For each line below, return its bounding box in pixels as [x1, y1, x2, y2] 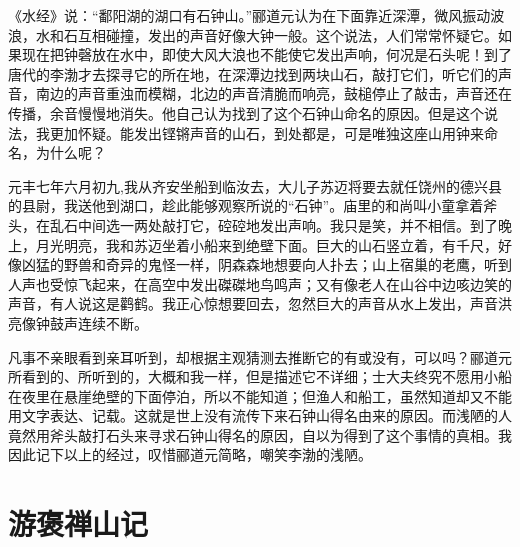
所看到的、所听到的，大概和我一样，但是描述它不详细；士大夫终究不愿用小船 [8, 366, 512, 387]
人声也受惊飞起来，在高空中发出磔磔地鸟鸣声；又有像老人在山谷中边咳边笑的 [8, 273, 512, 294]
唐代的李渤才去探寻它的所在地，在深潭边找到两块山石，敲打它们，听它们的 [8, 63, 498, 84]
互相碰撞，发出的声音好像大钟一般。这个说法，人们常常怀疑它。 [77, 24, 498, 45]
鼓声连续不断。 [49, 312, 148, 333]
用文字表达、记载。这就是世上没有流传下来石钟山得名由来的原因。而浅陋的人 [8, 405, 512, 426]
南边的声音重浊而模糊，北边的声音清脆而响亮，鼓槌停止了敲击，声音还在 [35, 83, 512, 104]
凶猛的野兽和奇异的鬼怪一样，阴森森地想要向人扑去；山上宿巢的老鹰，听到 [21, 254, 512, 275]
